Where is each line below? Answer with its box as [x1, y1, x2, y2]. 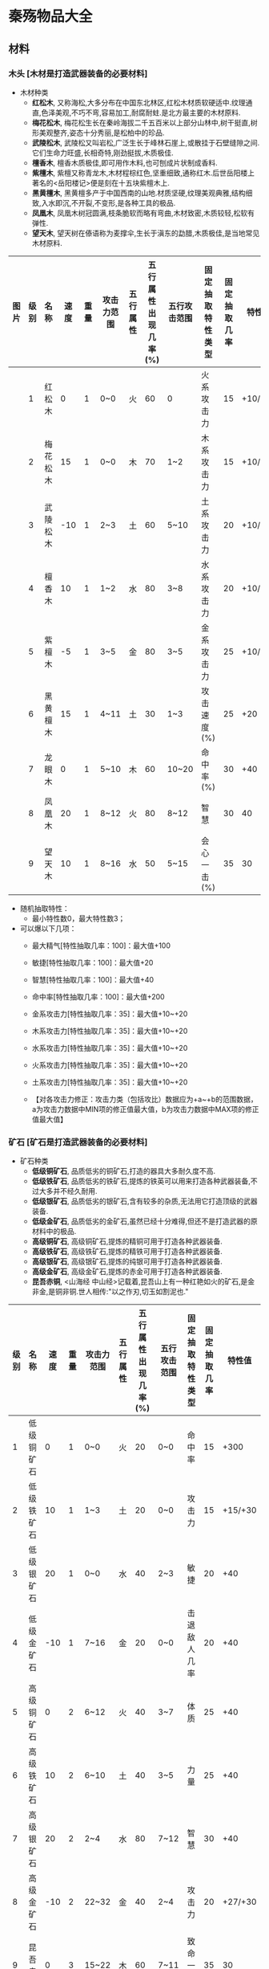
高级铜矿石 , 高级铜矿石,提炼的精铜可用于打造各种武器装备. [31, 1236, 223, 1246]
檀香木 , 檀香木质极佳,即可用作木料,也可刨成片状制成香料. [31, 157, 218, 167]
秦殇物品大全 [8, 7, 94, 26]
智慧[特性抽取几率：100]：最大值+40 [31, 974, 155, 984]
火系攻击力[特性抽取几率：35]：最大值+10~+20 [31, 1060, 188, 1069]
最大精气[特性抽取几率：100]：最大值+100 [31, 941, 171, 950]
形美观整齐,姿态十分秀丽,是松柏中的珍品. [31, 128, 165, 137]
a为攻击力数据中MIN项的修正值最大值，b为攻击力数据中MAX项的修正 [31, 1104, 259, 1113]
